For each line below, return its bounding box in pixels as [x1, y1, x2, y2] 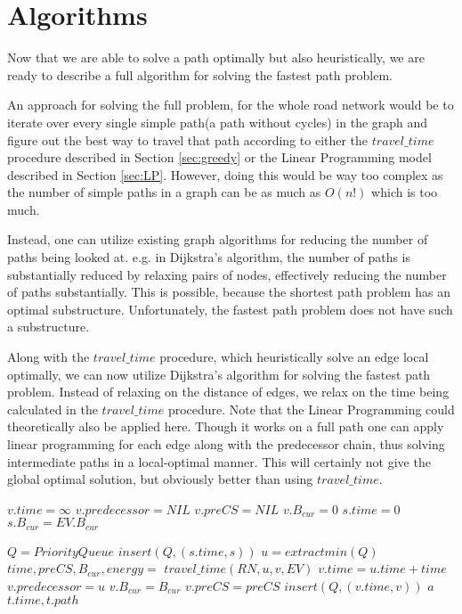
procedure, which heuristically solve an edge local [159, 348, 429, 366]
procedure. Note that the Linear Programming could [167, 399, 455, 418]
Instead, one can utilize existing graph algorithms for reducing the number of [7, 230, 428, 249]
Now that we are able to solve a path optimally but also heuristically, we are [7, 48, 425, 67]
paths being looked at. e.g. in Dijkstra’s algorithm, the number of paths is [7, 248, 411, 266]
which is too [371, 183, 438, 201]
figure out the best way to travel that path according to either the [7, 130, 369, 149]
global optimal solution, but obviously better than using [7, 470, 313, 488]
